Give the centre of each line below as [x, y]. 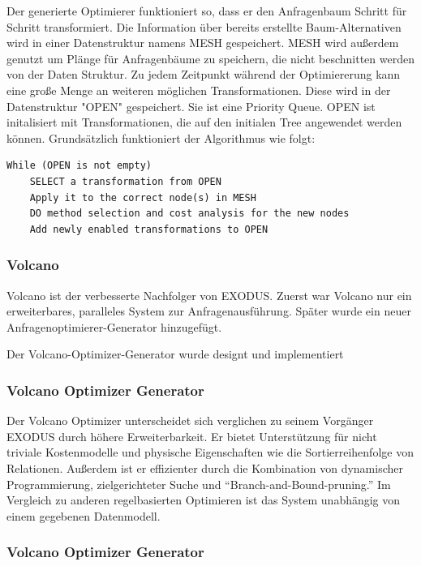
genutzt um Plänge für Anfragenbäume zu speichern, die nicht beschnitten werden [210, 58]
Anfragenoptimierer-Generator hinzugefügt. [114, 326]
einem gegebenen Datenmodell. [84, 515]
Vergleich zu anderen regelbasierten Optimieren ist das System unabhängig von [204, 500]
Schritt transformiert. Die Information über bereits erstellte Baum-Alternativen [204, 26]
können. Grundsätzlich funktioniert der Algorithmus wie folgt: [161, 137]
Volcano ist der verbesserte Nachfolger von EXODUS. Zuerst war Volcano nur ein [209, 295]
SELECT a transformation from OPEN [125, 181]
